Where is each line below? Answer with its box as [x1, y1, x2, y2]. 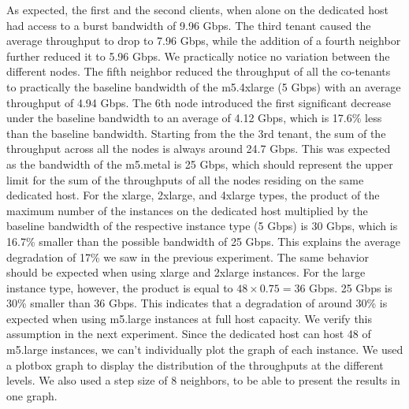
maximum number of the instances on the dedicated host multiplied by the [6, 202, 368, 218]
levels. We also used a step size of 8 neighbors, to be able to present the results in [6, 372, 400, 389]
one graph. [6, 387, 58, 403]
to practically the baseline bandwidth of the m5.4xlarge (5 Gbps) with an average [6, 78, 401, 95]
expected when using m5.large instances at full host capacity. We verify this [6, 310, 373, 326]
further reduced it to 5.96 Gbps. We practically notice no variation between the [6, 47, 390, 64]
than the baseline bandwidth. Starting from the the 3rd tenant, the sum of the [6, 125, 386, 141]
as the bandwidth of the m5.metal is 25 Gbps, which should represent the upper [6, 155, 393, 172]
